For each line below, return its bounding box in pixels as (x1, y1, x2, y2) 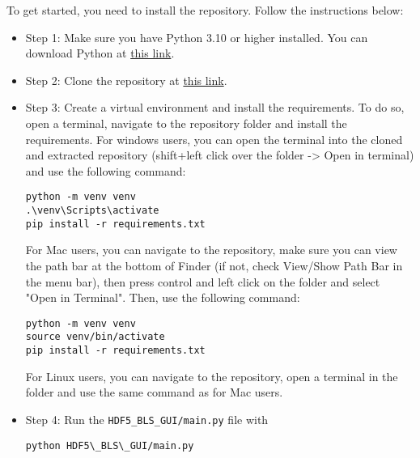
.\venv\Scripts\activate (25, 205, 159, 216)
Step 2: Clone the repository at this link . (25, 71, 227, 88)
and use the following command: (25, 162, 186, 179)
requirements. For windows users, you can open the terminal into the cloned (25, 130, 403, 147)
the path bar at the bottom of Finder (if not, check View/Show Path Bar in (25, 257, 403, 274)
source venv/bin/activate (25, 331, 165, 343)
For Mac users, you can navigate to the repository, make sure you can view (25, 241, 397, 258)
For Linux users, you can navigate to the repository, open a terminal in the (25, 367, 398, 384)
